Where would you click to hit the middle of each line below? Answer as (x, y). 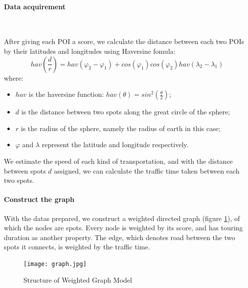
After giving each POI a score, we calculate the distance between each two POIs (124, 41)
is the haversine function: (66, 94)
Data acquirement (35, 6)
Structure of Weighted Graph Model (78, 279)
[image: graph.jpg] (55, 264)
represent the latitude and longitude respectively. (115, 144)
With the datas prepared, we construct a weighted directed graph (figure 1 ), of (122, 218)
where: (14, 78)
